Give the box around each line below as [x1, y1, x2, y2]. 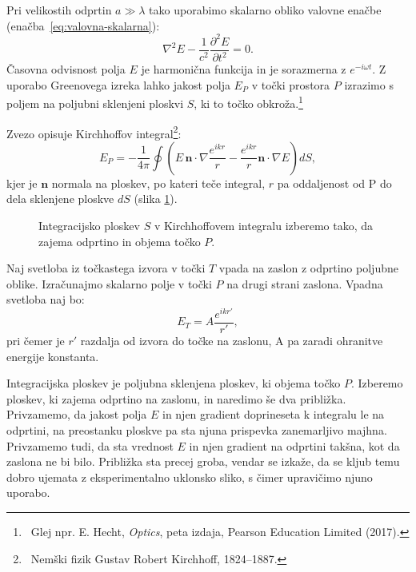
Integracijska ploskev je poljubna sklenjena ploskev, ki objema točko [6, 375, 341, 391]
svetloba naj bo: [6, 291, 85, 308]
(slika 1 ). [134, 190, 178, 207]
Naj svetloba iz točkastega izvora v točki [6, 260, 206, 276]
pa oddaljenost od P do [277, 174, 392, 191]
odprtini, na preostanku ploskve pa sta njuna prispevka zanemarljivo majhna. [6, 422, 387, 439]
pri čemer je [6, 332, 65, 349]
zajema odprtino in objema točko [38, 232, 201, 249]
